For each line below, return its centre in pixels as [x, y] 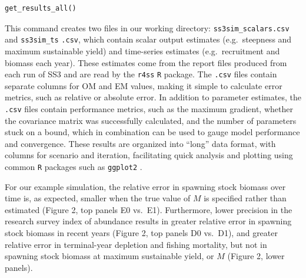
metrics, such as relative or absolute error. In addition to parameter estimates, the [153, 97]
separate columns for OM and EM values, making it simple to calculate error [144, 85]
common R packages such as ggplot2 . [74, 166]
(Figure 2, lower [256, 256]
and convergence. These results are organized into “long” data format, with [140, 143]
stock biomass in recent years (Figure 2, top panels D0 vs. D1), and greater [141, 233]
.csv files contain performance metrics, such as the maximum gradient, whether [149, 108]
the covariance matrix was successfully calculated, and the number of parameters [151, 120]
